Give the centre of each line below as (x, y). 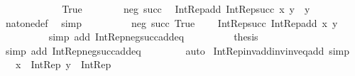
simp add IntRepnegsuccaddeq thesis (153, 37)
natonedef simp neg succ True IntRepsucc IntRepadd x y (171, 22)
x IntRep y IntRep (63, 64)
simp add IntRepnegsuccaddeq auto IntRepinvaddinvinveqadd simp (177, 50)
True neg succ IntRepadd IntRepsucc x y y (186, 9)
